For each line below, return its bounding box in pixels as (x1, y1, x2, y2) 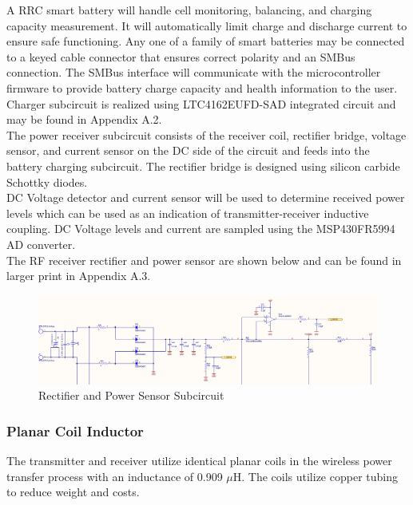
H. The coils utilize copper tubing (232, 468, 398, 484)
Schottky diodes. (6, 173, 88, 190)
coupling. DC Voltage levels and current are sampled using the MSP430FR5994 (6, 220, 395, 237)
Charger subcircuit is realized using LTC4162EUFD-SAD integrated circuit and (6, 95, 396, 112)
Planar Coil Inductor (6, 421, 144, 440)
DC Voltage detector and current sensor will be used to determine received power (6, 189, 405, 206)
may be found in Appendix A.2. (6, 111, 162, 128)
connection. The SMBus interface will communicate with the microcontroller (6, 64, 381, 81)
